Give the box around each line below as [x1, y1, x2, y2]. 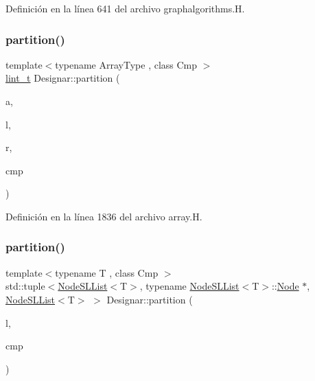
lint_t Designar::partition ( [5, 71, 120, 85]
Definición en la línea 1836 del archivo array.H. [5, 209, 202, 223]
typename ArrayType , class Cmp [55, 57, 198, 71]
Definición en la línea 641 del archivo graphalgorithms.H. [5, 1, 245, 15]
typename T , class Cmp [55, 265, 159, 279]
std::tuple [5, 279, 45, 293]
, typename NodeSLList [139, 279, 240, 293]
